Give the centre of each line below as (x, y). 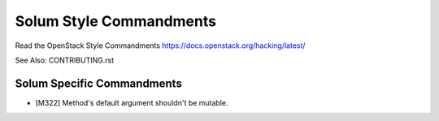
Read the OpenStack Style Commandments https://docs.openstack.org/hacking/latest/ (160, 45)
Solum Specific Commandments (98, 83)
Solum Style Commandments (116, 21)
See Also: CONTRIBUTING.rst (64, 60)
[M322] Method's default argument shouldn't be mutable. (132, 102)
